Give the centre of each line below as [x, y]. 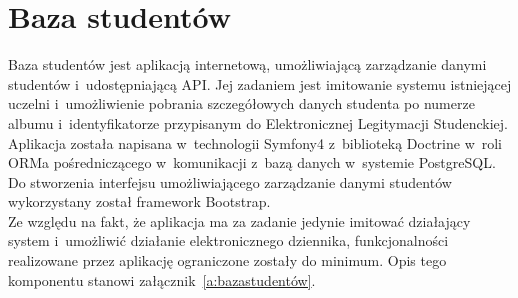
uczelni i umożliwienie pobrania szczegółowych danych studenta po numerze [241, 103]
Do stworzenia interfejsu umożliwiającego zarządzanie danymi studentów [230, 181]
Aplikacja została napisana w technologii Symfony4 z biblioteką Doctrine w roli [255, 142]
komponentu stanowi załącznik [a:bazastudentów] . [162, 279]
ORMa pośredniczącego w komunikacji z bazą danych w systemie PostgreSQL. [252, 162]
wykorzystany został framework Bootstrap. [139, 201]
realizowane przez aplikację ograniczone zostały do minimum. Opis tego [227, 260]
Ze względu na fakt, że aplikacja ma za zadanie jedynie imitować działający [239, 220]
